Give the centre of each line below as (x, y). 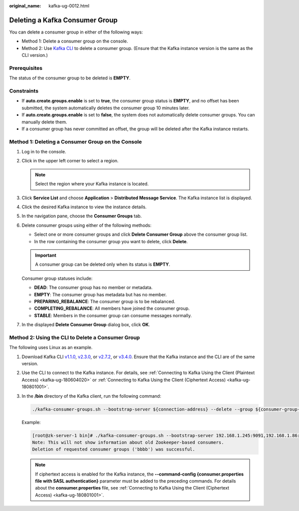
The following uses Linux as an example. (51, 348)
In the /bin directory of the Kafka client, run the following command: (91, 396)
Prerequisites (26, 68)
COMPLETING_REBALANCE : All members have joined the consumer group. (112, 308)
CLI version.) (35, 55)
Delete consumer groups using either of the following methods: (87, 225)
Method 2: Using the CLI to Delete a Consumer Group (75, 337)
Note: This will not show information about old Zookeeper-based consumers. (128, 442)
